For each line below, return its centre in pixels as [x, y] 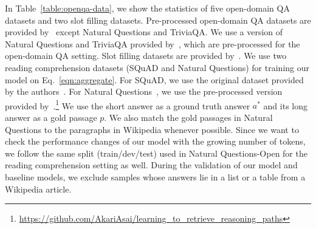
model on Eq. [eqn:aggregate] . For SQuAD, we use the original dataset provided [154, 79]
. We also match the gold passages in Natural [188, 117]
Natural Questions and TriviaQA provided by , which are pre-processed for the [153, 43]
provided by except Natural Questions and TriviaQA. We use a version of [144, 32]
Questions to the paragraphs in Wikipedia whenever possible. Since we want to [152, 129]
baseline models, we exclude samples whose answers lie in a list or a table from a [155, 176]
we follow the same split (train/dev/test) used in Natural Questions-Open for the [156, 153]
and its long [286, 105]
